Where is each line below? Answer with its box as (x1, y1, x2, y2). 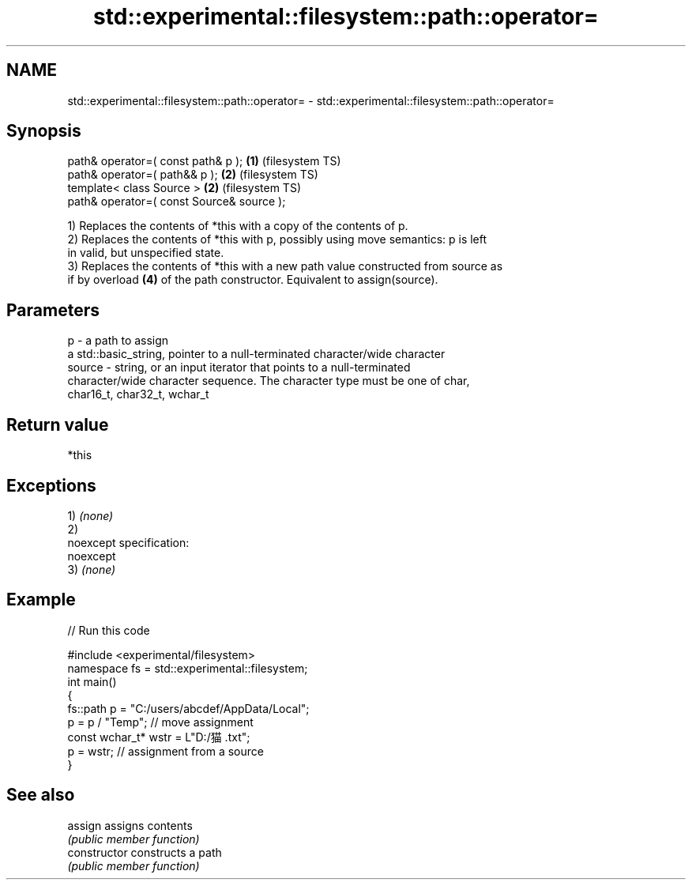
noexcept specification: (67, 535, 190, 549)
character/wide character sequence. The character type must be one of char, (67, 374, 470, 388)
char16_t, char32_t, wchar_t (67, 387, 209, 402)
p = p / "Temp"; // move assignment (67, 714, 254, 729)
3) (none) (67, 562, 116, 576)
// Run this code (67, 623, 150, 637)
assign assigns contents (67, 818, 193, 832)
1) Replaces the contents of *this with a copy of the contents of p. (67, 219, 408, 233)
